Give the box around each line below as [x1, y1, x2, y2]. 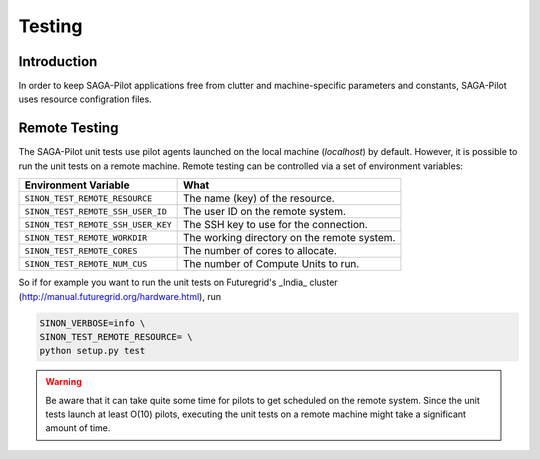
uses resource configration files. [18, 93, 152, 105]
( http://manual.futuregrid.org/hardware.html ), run [18, 290, 222, 302]
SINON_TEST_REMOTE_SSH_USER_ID [24, 206, 167, 217]
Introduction [18, 53, 98, 70]
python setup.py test [39, 345, 146, 357]
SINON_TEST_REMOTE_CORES [24, 245, 138, 256]
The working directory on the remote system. [183, 231, 396, 245]
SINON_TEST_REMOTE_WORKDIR [24, 232, 148, 243]
